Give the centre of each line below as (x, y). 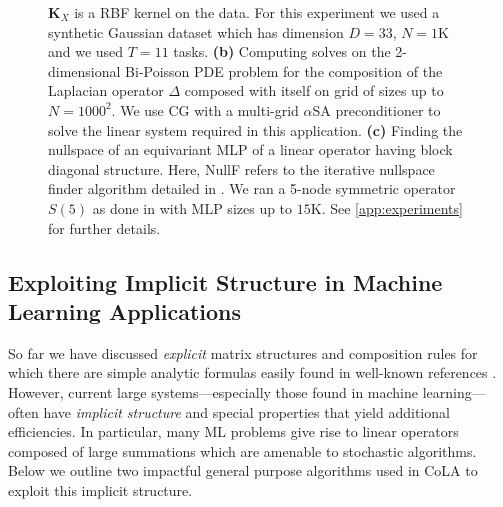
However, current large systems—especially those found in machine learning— (247, 391)
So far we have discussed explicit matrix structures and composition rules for (243, 352)
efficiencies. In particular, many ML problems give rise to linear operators (233, 431)
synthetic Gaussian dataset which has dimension (196, 31)
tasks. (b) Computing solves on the (282, 51)
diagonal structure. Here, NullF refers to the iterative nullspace (241, 168)
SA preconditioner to (376, 109)
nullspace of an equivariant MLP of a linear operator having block (250, 149)
